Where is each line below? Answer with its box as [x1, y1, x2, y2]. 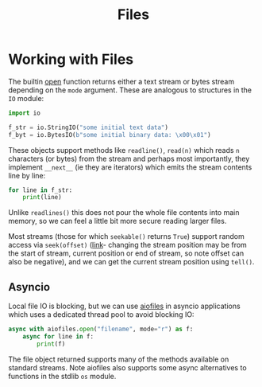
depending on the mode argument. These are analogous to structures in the [8, 85, 252, 95]
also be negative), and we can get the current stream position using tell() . [8, 257, 255, 267]
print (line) [22, 193, 62, 201]
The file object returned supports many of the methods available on [8, 354, 229, 364]
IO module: [8, 93, 44, 103]
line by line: [8, 170, 46, 180]
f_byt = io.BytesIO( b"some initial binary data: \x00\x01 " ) [8, 131, 212, 139]
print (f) [37, 340, 66, 348]
